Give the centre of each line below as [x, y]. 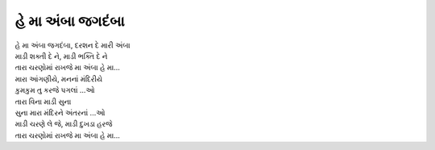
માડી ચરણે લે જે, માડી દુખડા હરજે [64, 124]
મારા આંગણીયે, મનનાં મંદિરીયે [59, 79]
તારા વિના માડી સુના [43, 102]
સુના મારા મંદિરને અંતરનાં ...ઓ [60, 112]
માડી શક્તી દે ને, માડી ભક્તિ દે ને [61, 56]
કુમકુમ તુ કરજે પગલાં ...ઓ [55, 90]
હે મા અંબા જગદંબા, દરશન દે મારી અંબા [72, 45]
